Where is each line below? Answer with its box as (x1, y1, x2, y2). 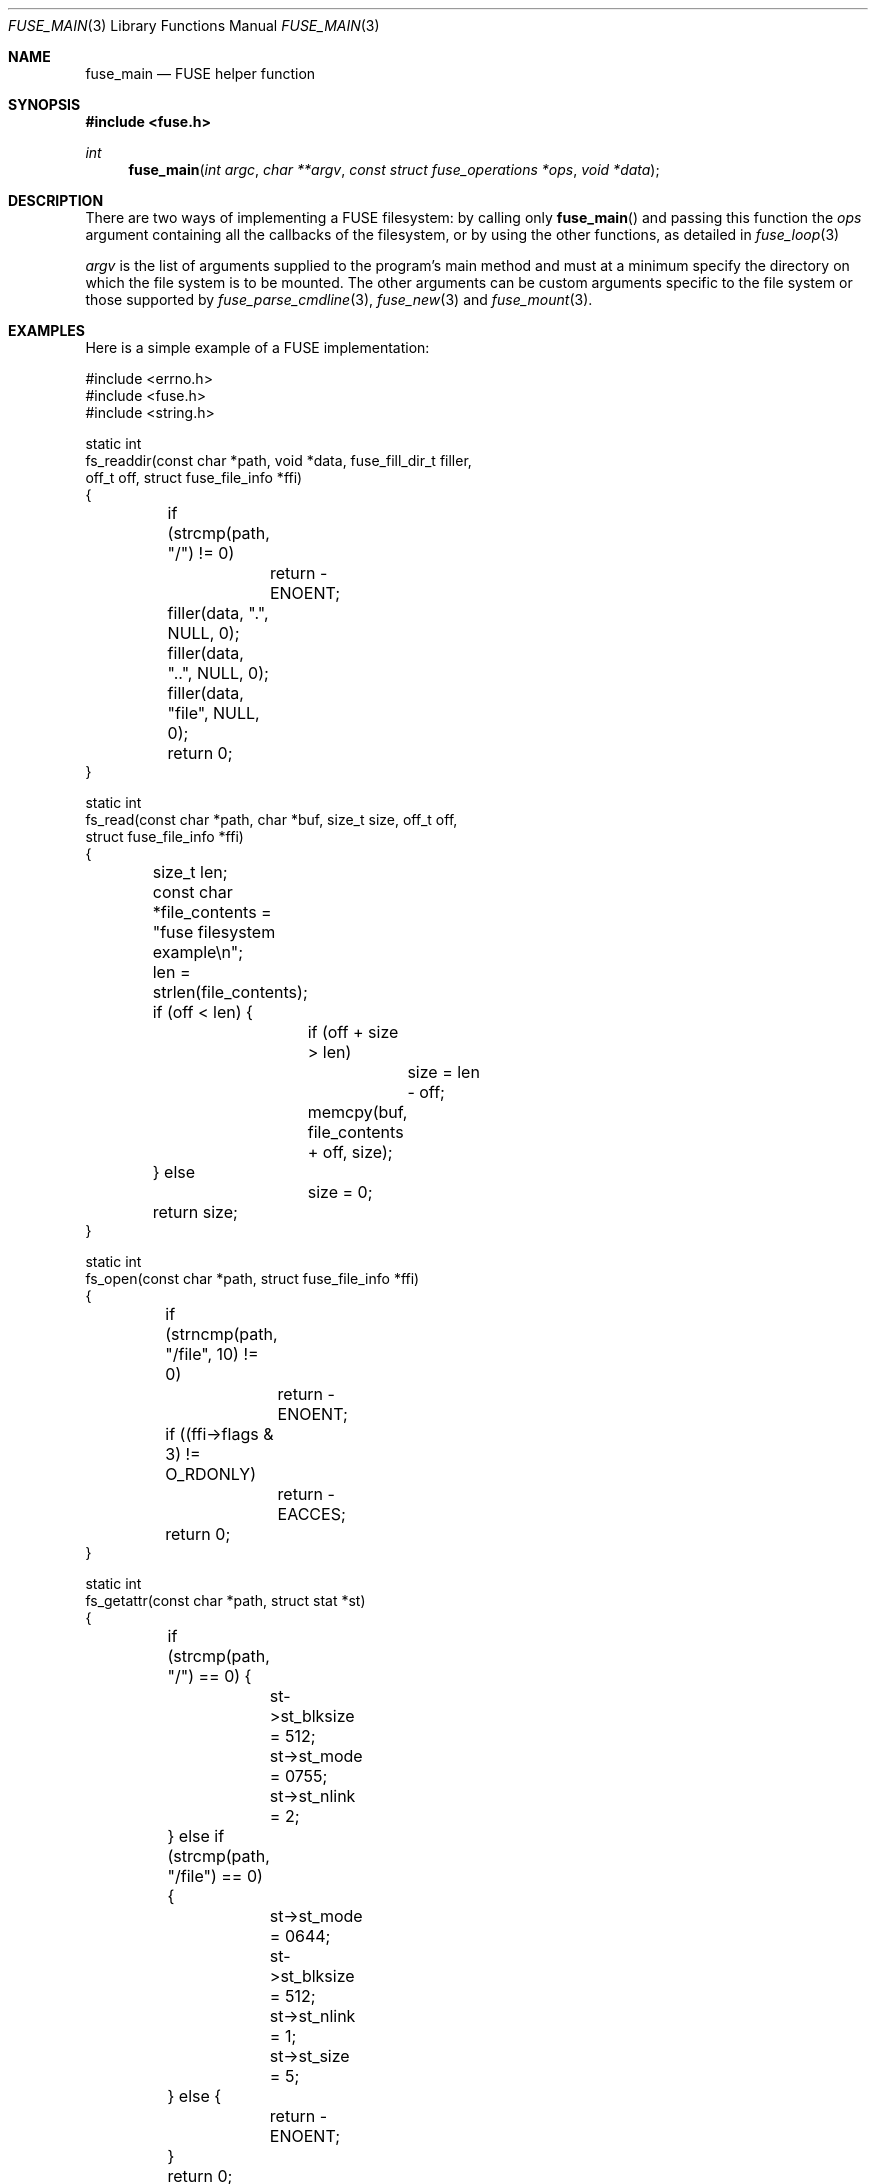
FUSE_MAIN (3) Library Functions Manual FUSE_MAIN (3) (8, 17, 380, 34)
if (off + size (307, 1022, 399, 1042)
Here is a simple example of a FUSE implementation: (85, 339, 430, 356)
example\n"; (152, 942, 244, 962)
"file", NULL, (167, 703, 260, 723)
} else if (167, 1826, 225, 1846)
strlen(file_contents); (152, 982, 308, 1002)
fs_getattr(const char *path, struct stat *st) (85, 1592, 366, 1609)
